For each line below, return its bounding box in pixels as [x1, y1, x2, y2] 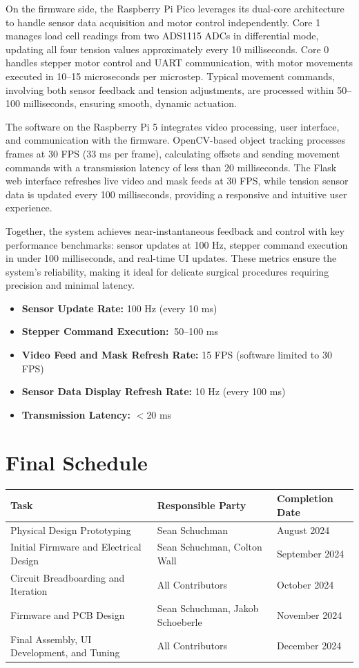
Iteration [10, 584, 48, 598]
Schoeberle [157, 614, 202, 629]
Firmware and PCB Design [10, 608, 125, 622]
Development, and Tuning [10, 645, 120, 660]
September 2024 [277, 546, 345, 561]
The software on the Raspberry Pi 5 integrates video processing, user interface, [6, 119, 340, 133]
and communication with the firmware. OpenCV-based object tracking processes [6, 133, 345, 147]
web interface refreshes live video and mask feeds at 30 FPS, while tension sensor [6, 173, 349, 188]
